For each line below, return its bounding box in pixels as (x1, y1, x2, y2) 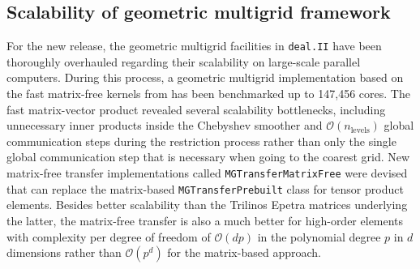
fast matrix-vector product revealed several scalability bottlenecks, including (6, 100, 386, 117)
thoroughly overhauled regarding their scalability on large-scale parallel (6, 53, 361, 70)
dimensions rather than (6, 244, 122, 261)
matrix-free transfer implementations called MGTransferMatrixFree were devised (6, 164, 408, 181)
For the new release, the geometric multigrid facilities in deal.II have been (6, 37, 382, 54)
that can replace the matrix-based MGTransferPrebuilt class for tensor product (6, 180, 404, 197)
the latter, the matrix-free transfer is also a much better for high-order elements (6, 211, 404, 228)
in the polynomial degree (257, 228, 381, 245)
